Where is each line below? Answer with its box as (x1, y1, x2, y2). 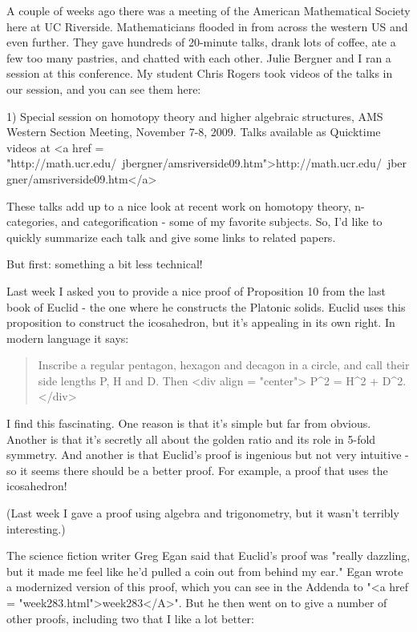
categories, (6, 213, 58, 230)
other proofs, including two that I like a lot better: (6, 610, 254, 626)
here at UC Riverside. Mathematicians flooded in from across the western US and (6, 18, 408, 34)
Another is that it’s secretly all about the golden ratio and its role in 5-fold (6, 430, 376, 447)
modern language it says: (6, 329, 129, 346)
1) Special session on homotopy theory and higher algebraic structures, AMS (6, 107, 383, 124)
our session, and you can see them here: (6, 80, 201, 97)
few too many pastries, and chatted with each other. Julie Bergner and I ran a (6, 49, 391, 66)
